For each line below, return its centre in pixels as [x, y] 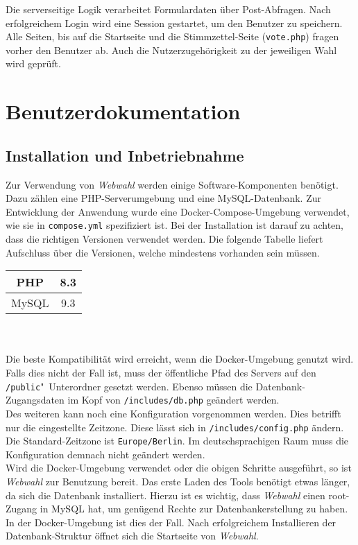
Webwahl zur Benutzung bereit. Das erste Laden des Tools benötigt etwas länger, [178, 482]
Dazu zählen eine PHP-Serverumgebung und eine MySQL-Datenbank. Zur [163, 198]
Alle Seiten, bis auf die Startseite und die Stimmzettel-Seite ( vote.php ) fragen [172, 36]
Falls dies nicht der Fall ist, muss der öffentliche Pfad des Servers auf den [161, 373]
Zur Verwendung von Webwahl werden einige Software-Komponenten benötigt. [172, 184]
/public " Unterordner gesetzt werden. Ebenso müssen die [129, 386]
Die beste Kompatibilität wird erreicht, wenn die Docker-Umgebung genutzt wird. [180, 359]
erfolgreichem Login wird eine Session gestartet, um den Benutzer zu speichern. [174, 23]
